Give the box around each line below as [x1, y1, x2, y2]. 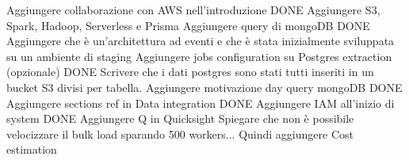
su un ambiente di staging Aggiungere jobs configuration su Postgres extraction [6, 48, 392, 64]
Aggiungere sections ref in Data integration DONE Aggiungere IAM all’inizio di [6, 94, 395, 111]
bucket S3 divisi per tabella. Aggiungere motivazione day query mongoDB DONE [6, 78, 403, 95]
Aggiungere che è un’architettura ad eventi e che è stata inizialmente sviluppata [6, 32, 395, 49]
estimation [6, 141, 57, 158]
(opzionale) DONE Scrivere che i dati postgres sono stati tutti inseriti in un [6, 63, 374, 80]
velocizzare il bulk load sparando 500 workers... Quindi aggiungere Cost [6, 125, 354, 142]
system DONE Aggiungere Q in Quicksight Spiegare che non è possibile [6, 110, 354, 127]
